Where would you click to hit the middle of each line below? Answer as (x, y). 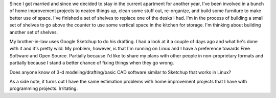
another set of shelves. (34, 32)
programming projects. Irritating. (44, 88)
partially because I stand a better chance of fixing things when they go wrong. (92, 63)
